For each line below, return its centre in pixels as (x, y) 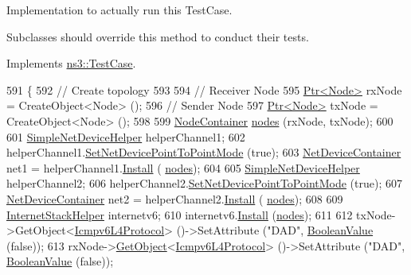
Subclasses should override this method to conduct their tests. (158, 36)
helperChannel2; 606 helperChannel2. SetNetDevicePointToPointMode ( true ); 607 (204, 183)
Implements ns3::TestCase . (71, 63)
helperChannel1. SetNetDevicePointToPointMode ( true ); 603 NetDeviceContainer (204, 152)
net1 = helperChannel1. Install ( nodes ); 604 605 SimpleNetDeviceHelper (183, 167)
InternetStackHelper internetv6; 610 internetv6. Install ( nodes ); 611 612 (180, 214)
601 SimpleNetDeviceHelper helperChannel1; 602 (126, 136)
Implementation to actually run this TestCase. (119, 10)
